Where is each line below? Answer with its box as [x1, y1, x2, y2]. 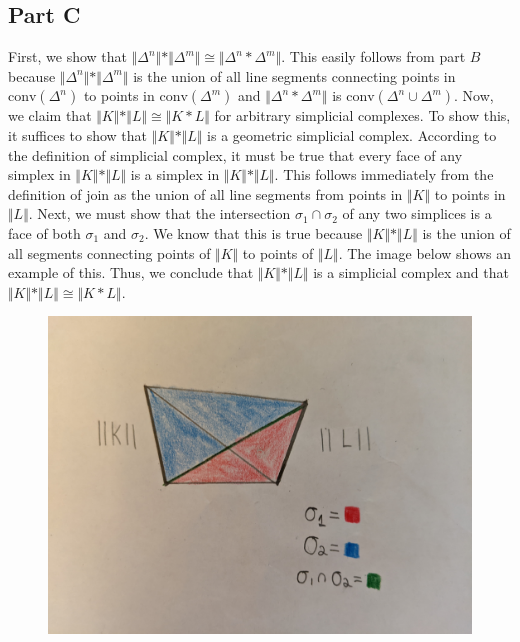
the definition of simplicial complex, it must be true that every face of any [8, 144, 463, 165]
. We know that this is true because [144, 222, 363, 243]
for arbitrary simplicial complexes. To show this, [214, 105, 511, 126]
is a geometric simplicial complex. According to [207, 124, 497, 145]
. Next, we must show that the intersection [28, 203, 291, 224]
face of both [8, 222, 81, 243]
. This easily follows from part [281, 46, 466, 67]
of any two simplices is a [342, 203, 492, 224]
